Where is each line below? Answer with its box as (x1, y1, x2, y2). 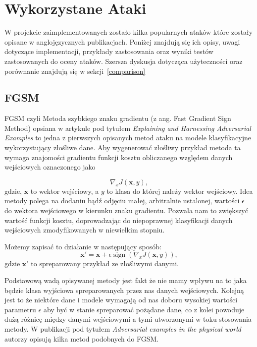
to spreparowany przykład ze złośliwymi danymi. (31, 258, 179, 269)
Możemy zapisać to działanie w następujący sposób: (4, 241, 161, 251)
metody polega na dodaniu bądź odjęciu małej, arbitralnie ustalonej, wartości (4, 195, 240, 206)
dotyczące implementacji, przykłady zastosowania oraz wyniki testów (4, 46, 213, 57)
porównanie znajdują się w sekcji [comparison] (4, 65, 146, 76)
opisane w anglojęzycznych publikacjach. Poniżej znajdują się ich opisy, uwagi (4, 36, 240, 47)
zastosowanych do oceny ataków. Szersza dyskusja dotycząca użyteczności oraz (4, 56, 243, 66)
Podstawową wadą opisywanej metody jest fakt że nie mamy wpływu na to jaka (4, 275, 247, 286)
